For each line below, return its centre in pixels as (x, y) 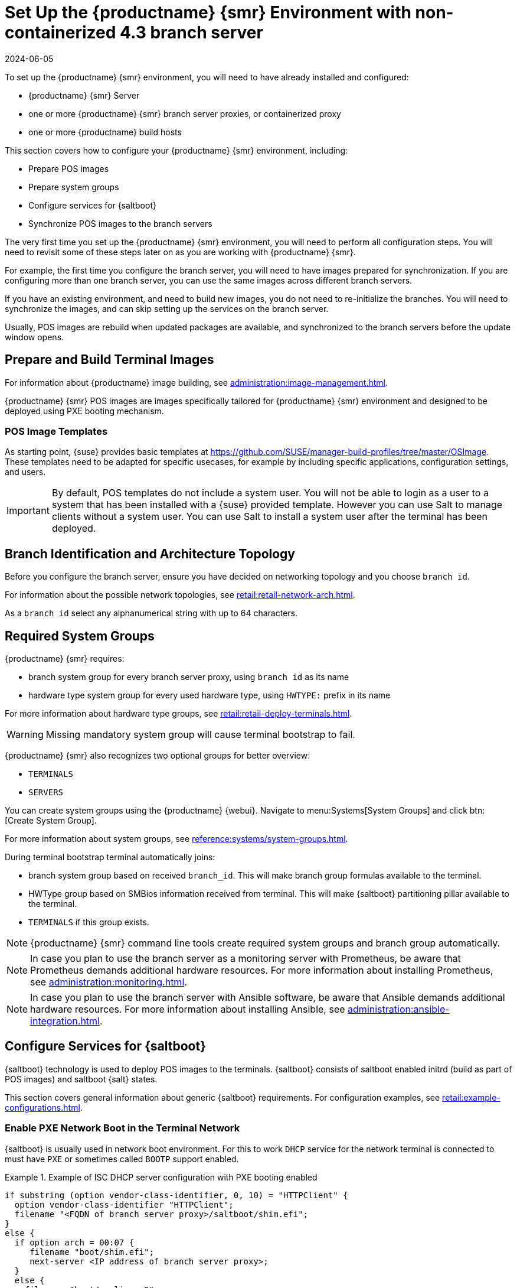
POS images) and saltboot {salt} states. (81, 1079)
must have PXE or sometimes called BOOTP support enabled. (122, 1159)
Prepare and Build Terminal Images (109, 360)
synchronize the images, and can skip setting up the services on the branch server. (167, 308)
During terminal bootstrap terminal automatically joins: (110, 857)
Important (28, 511)
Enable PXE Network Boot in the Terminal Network (122, 1128)
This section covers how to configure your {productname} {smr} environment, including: (176, 150)
